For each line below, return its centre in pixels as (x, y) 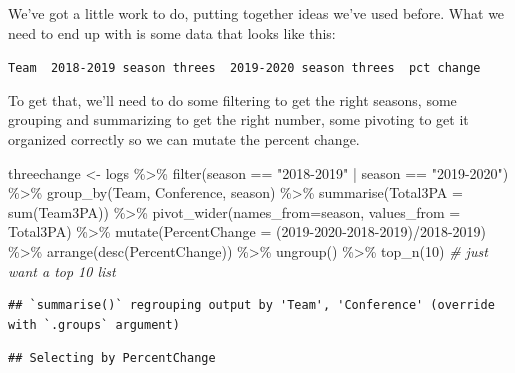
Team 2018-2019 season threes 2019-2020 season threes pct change (244, 68)
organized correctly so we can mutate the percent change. (184, 139)
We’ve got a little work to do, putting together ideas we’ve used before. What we (256, 13)
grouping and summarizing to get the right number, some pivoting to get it (238, 119)
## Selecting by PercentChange (112, 358)
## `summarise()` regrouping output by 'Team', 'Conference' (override (251, 305)
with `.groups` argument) (94, 324)
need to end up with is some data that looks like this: (172, 32)
